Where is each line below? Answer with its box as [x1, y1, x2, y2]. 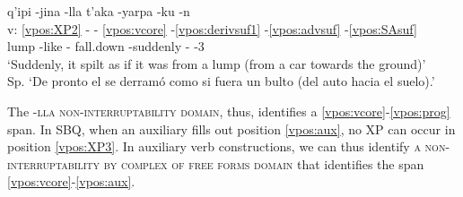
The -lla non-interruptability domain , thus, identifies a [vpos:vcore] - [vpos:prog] [7, 101, 450, 120]
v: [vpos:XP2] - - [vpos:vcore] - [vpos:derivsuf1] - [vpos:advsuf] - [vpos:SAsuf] [7, 19, 417, 38]
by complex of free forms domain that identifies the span [103, 154, 424, 173]
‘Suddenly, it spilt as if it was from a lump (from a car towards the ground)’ [7, 54, 426, 73]
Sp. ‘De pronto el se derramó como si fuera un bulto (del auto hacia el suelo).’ [7, 72, 435, 90]
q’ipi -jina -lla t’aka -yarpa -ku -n [7, 2, 190, 20]
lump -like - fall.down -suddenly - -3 [7, 37, 205, 56]
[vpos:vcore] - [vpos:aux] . [7, 172, 135, 191]
